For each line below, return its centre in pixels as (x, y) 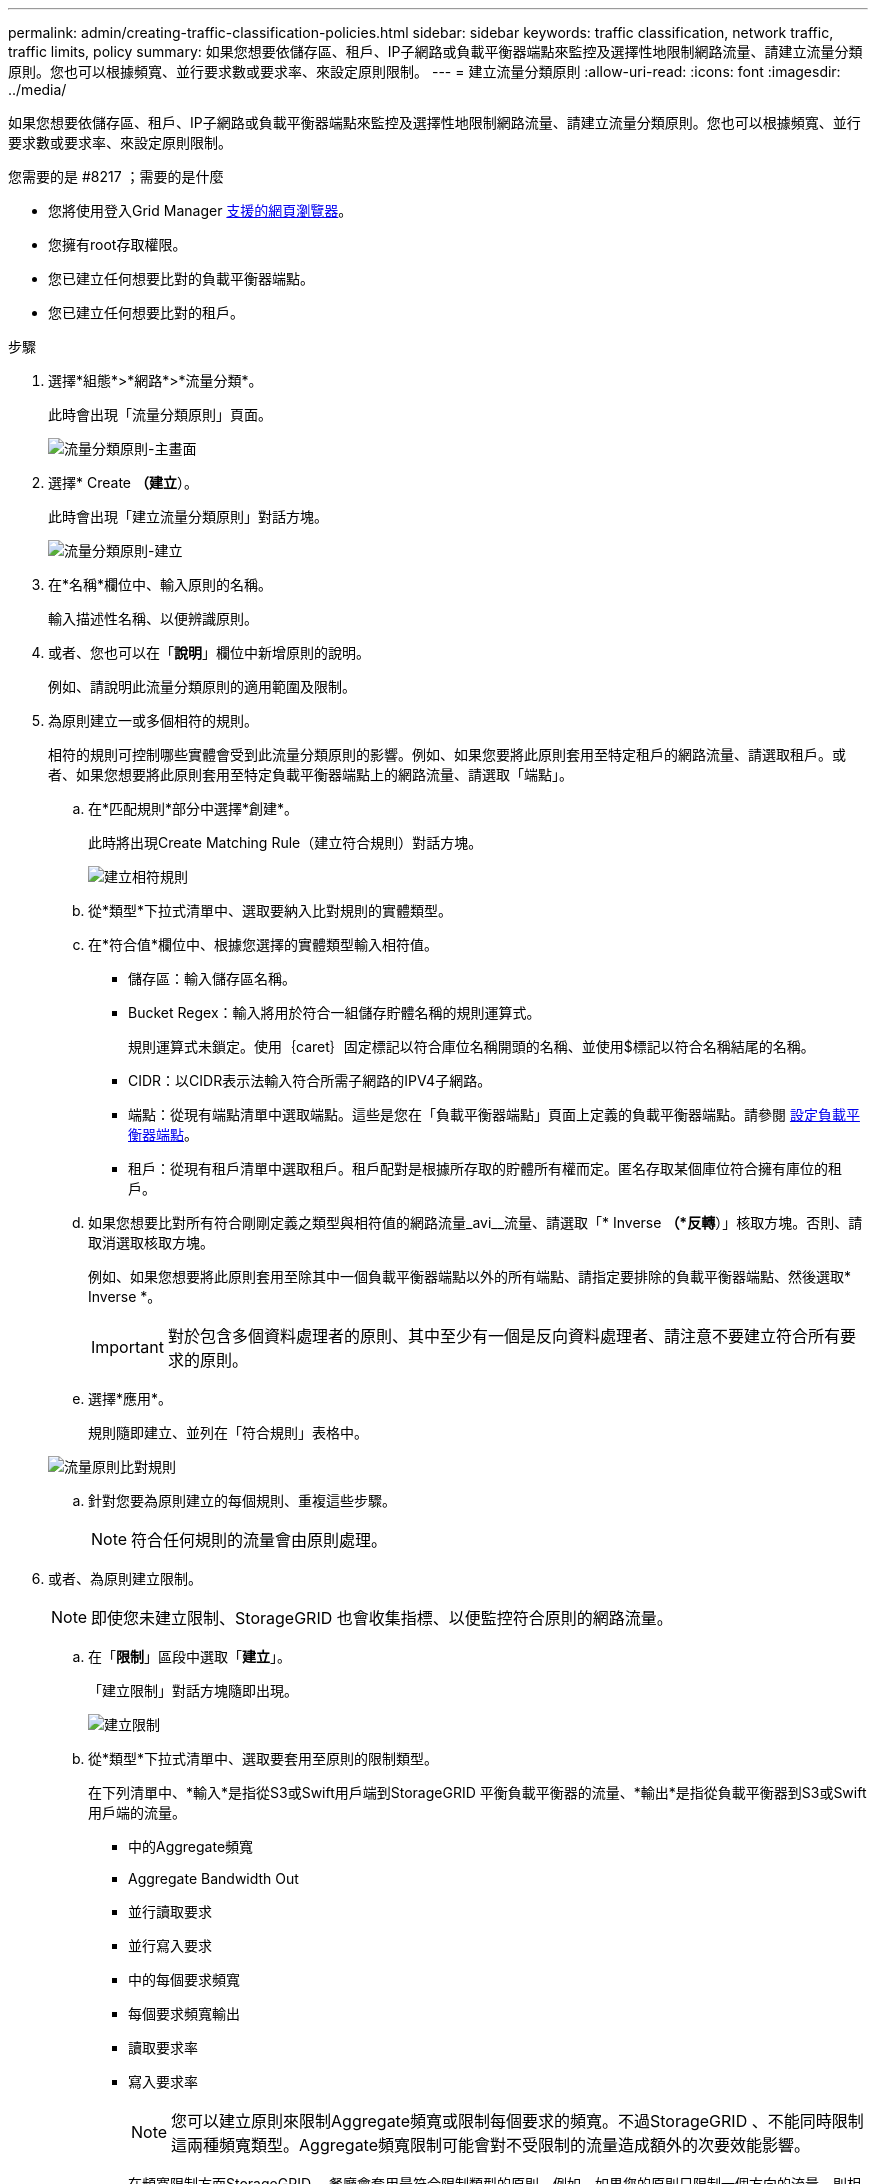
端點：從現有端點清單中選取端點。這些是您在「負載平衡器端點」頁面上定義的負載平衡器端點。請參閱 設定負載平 (494, 1114)
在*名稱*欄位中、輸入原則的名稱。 (160, 584)
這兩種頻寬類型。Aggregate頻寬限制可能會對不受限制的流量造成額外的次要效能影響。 (491, 2145)
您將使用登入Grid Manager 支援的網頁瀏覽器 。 (200, 210)
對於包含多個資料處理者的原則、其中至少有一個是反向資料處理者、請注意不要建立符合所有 (503, 1336)
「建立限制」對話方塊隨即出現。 (193, 1690)
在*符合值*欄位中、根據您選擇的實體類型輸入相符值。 (263, 944)
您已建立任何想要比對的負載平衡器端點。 (181, 278)
